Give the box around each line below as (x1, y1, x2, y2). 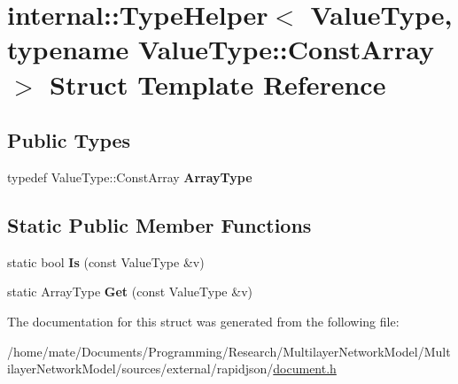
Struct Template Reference (50, 65, 386, 102)
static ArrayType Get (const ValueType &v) (7, 282, 252, 301)
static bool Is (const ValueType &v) (7, 252, 205, 271)
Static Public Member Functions (7, 211, 312, 238)
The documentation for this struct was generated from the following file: (7, 311, 400, 330)
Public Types (7, 127, 131, 154)
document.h (273, 359, 337, 378)
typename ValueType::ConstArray (7, 31, 434, 67)
